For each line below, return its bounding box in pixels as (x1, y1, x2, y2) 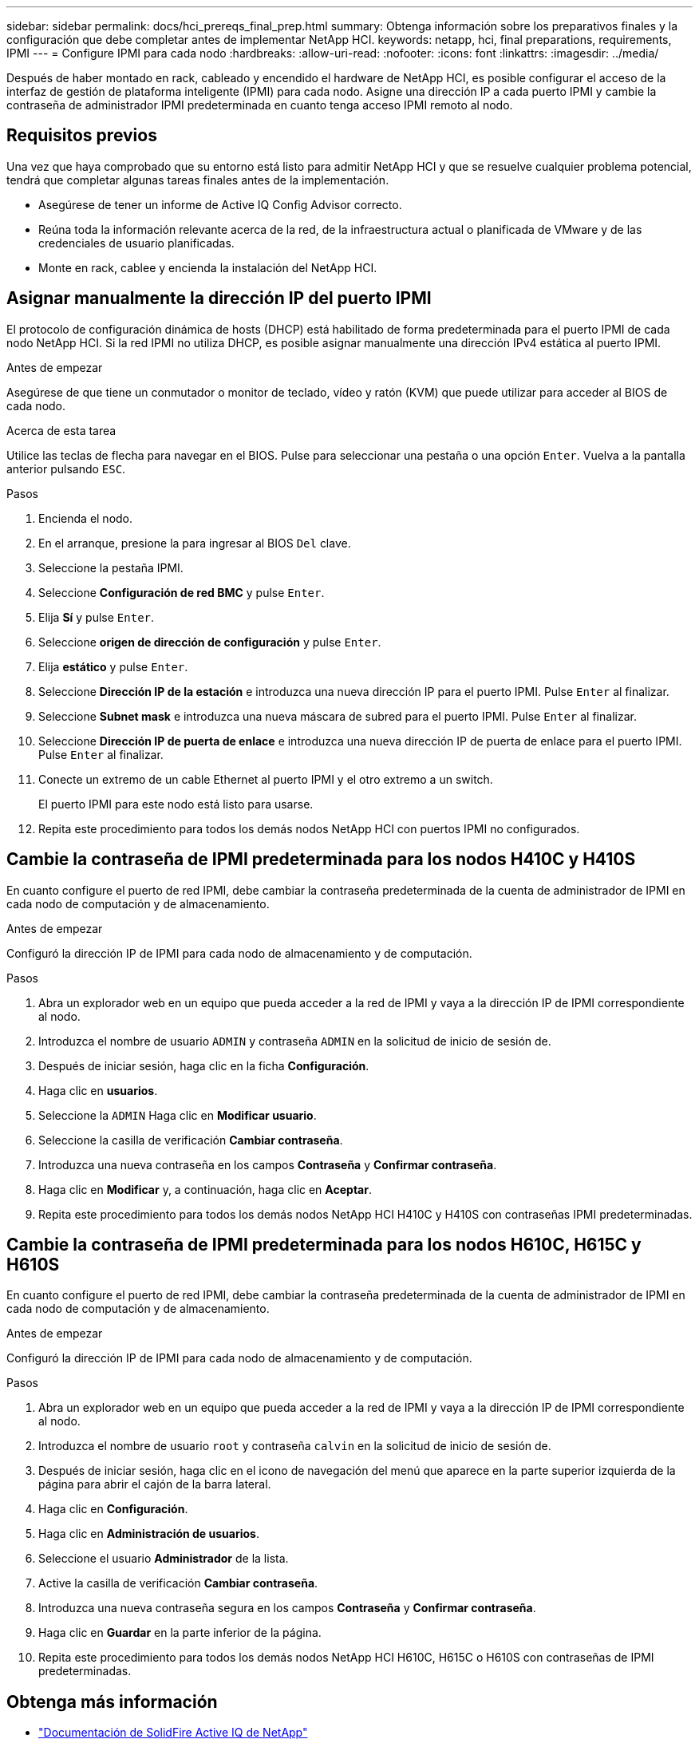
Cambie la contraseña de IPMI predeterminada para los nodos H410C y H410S (6, 849, 636, 870)
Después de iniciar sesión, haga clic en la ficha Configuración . (38, 1058, 369, 1073)
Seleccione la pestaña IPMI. (38, 560, 184, 575)
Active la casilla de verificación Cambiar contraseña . (38, 1576, 318, 1591)
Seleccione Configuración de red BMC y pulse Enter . (38, 585, 325, 599)
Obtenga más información (6, 1691, 218, 1712)
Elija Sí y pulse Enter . (38, 610, 155, 624)
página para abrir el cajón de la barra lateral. (38, 1477, 271, 1492)
